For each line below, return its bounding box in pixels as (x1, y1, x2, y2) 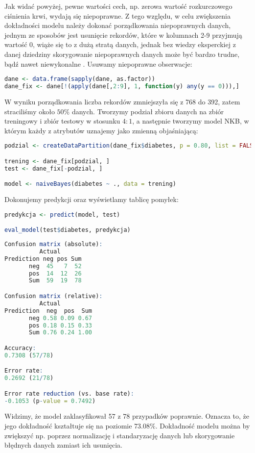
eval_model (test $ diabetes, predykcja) (4, 226, 131, 234)
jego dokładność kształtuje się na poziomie (4, 421, 132, 431)
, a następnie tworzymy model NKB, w (132, 116, 249, 126)
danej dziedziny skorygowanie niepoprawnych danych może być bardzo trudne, (4, 49, 240, 59)
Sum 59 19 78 (29, 277, 82, 284)
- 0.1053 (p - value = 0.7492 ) (4, 397, 96, 404)
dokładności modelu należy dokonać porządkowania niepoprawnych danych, (4, 20, 231, 30)
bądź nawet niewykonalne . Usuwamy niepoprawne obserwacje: (4, 58, 192, 69)
